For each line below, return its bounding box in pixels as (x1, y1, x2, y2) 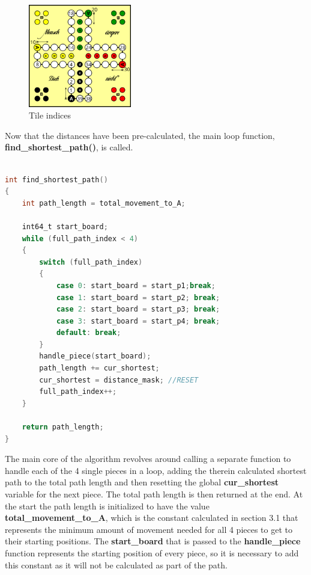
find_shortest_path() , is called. (5, 141, 133, 153)
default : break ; (56, 328, 121, 337)
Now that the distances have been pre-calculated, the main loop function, (5, 129, 275, 141)
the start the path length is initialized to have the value (5, 499, 210, 512)
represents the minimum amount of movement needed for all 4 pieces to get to (5, 523, 292, 535)
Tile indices (29, 109, 71, 121)
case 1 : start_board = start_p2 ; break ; (56, 293, 220, 302)
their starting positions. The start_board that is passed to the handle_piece (5, 535, 301, 547)
